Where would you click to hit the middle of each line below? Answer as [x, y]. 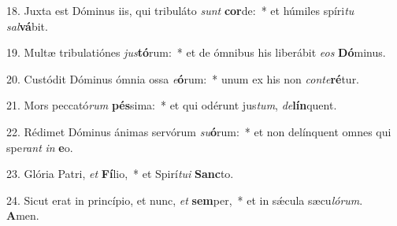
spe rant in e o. [40, 147]
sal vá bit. [27, 26]
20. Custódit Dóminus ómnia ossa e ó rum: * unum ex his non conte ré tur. [183, 78]
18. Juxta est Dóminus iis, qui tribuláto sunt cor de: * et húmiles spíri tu [180, 10]
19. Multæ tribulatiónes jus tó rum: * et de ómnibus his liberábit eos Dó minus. [196, 52]
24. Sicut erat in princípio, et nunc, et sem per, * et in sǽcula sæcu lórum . [185, 200]
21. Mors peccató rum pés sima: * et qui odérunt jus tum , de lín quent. [172, 105]
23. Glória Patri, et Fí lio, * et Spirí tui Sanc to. [120, 174]
